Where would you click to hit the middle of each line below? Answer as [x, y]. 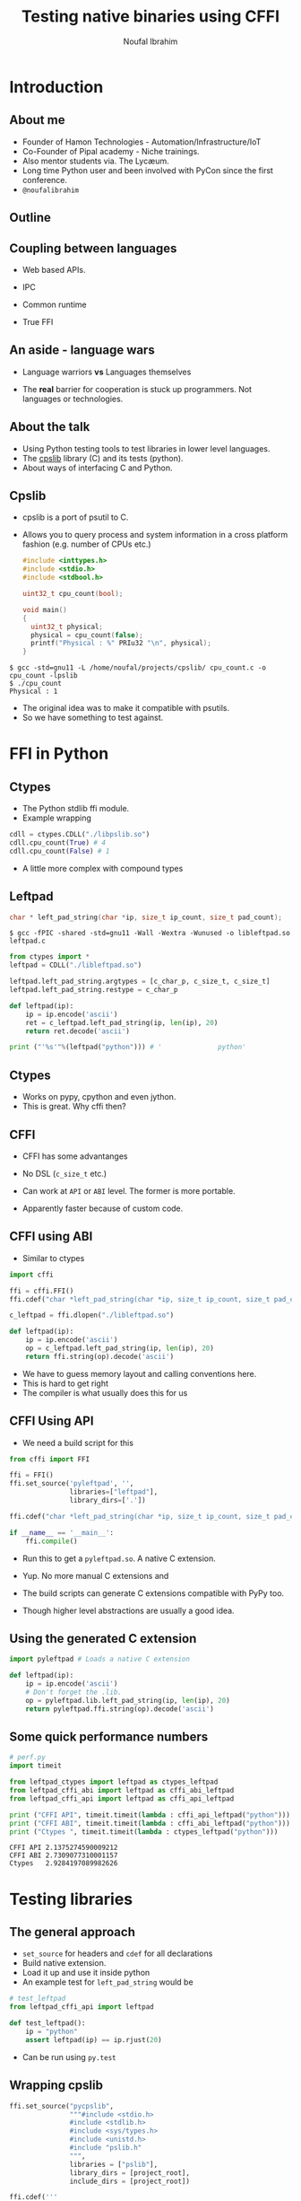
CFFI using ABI [51, 1236]
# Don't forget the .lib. [74, 1692]
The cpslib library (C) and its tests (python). [103, 458]
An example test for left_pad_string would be [108, 1982]
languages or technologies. [73, 399]
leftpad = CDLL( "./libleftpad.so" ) [76, 965]
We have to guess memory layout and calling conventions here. [139, 1373]
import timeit [36, 1766]
